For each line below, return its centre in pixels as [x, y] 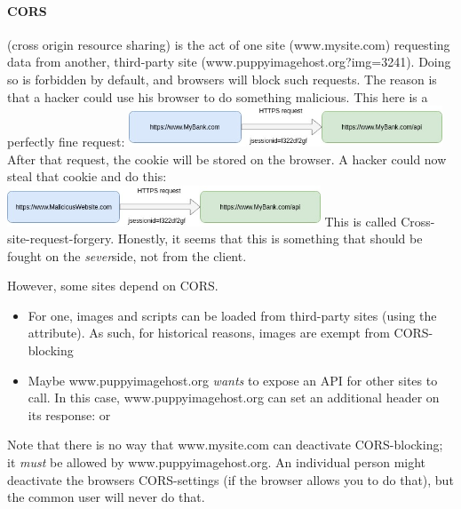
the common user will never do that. [106, 497]
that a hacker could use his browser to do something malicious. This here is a [218, 96]
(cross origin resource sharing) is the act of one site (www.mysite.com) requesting [229, 44]
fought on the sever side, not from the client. [127, 255]
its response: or [69, 414]
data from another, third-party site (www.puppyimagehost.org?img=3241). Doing [229, 62]
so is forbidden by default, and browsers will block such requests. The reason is [222, 79]
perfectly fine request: [66, 141]
